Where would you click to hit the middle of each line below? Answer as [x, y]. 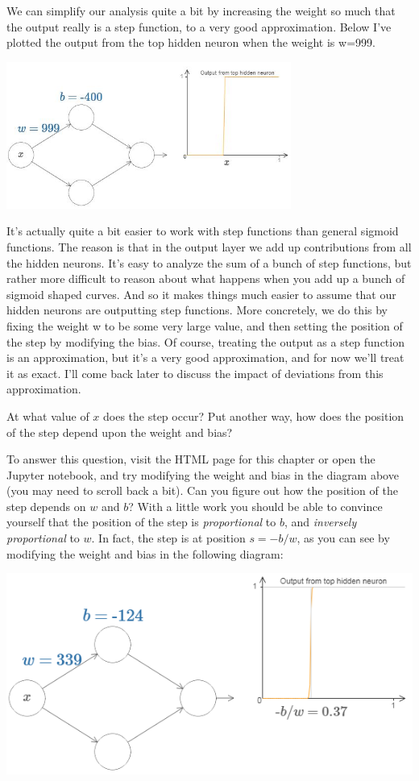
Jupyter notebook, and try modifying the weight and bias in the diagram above [203, 474]
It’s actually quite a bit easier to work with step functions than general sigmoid [203, 231]
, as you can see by [343, 538]
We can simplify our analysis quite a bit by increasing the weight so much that [201, 10]
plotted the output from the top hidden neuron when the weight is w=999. [191, 42]
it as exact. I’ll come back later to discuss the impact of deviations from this [195, 373]
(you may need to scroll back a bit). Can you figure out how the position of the [202, 490]
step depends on [46, 506]
